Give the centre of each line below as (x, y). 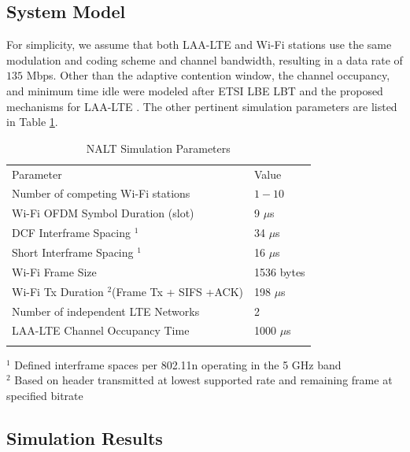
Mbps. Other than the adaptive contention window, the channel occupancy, (208, 75)
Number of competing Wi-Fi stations (101, 193)
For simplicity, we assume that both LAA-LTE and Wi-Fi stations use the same (199, 44)
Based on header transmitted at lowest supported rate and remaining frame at (203, 380)
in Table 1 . (32, 122)
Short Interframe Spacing (73, 252)
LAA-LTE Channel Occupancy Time (101, 330)
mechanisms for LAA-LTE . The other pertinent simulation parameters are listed (202, 106)
